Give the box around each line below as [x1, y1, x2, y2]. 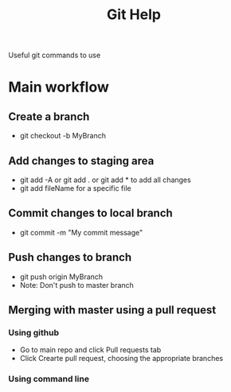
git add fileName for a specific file [19, 184, 131, 192]
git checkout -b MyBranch [19, 131, 106, 141]
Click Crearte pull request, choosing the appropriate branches [19, 354, 224, 363]
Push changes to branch [8, 250, 132, 264]
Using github [8, 327, 60, 338]
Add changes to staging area [8, 153, 155, 168]
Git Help [106, 6, 162, 24]
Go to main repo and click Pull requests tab [19, 345, 162, 355]
